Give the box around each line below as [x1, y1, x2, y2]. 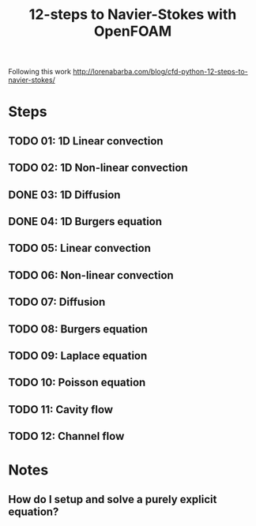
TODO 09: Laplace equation [8, 349, 148, 363]
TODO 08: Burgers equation [8, 322, 149, 336]
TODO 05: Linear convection [8, 242, 152, 255]
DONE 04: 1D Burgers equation [8, 215, 163, 228]
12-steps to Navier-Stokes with [28, 6, 237, 24]
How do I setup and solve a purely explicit [8, 492, 217, 506]
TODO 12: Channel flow [8, 430, 125, 443]
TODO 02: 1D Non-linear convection [8, 161, 188, 175]
